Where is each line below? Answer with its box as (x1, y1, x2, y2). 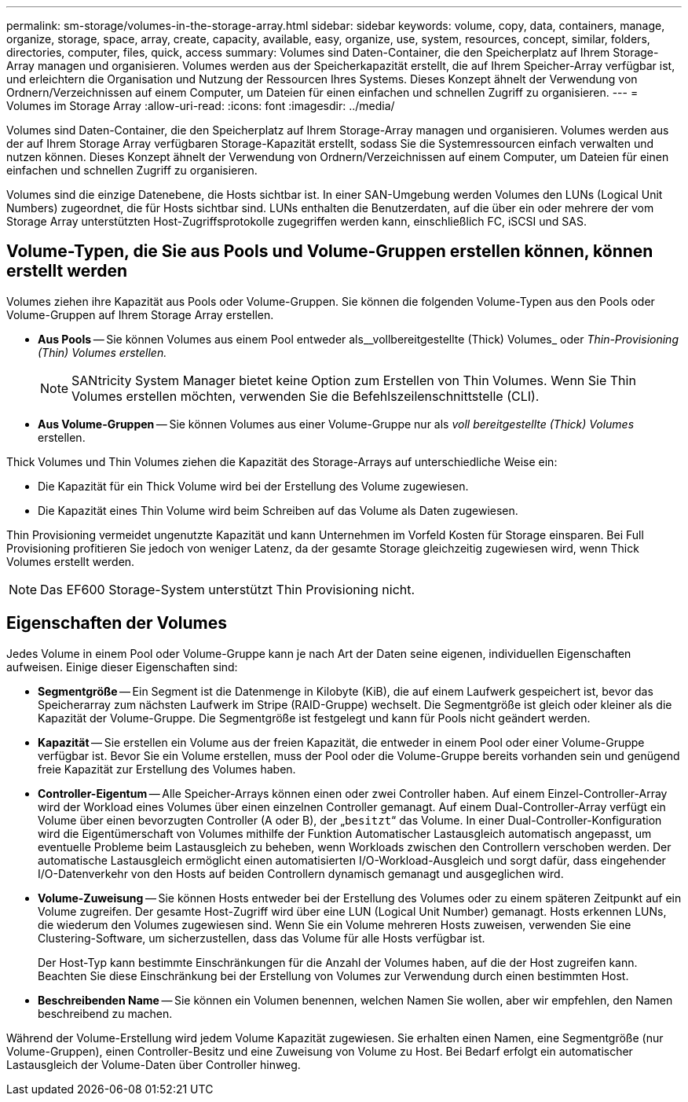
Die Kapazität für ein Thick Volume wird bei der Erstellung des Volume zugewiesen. (38, 479, 469, 493)
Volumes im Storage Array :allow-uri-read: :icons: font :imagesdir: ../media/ (6, 99, 395, 112)
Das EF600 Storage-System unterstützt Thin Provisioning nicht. (40, 581, 415, 597)
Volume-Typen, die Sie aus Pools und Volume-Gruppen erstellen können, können (6, 241, 653, 262)
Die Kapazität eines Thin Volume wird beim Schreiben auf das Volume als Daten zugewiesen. (38, 503, 518, 517)
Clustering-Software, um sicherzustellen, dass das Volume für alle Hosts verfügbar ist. (38, 931, 485, 945)
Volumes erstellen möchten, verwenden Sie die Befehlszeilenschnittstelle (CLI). (71, 388, 540, 404)
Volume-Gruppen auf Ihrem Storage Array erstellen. (6, 307, 274, 321)
